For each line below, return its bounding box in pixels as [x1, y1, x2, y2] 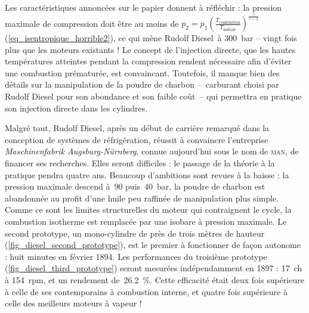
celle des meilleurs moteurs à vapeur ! [5, 297, 142, 309]
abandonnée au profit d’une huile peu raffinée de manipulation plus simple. [5, 191, 279, 204]
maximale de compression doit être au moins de [5, 17, 179, 29]
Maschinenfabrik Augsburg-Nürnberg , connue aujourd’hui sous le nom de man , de [5, 145, 299, 157]
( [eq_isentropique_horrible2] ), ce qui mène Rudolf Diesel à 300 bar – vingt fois [5, 32, 297, 44]
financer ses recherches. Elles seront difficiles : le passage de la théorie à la [5, 157, 275, 169]
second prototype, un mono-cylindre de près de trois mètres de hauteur [5, 227, 265, 239]
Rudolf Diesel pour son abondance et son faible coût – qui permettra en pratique [5, 90, 302, 103]
